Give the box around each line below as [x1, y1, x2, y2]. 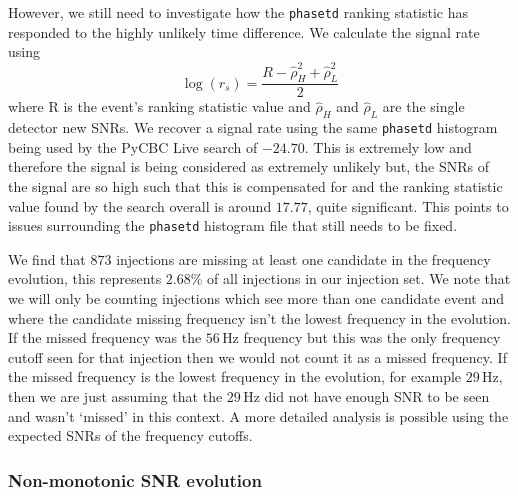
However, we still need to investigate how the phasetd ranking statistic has [8, 2, 469, 22]
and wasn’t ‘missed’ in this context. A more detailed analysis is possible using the [8, 405, 509, 426]
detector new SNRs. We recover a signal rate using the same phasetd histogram [8, 117, 498, 138]
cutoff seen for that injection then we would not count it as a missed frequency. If [8, 346, 507, 367]
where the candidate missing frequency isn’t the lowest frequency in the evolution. [8, 307, 511, 328]
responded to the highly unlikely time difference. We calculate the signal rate [8, 21, 480, 42]
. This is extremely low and [304, 136, 472, 157]
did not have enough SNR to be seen [264, 386, 490, 407]
